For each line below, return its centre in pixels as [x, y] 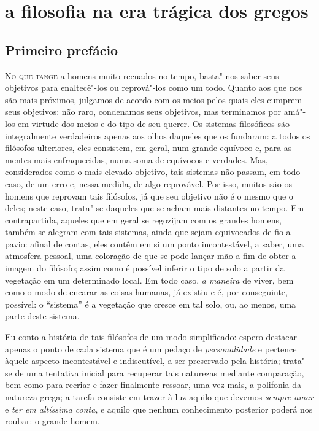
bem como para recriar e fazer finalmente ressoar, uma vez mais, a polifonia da [153, 385]
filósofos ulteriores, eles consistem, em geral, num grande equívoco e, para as [148, 148]
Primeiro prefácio [62, 49]
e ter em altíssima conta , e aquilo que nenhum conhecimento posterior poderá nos [159, 409]
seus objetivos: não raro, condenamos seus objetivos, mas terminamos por [143, 111]
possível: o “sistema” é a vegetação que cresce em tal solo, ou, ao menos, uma [151, 304]
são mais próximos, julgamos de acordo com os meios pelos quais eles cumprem [154, 99]
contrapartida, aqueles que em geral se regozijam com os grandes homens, [143, 219]
